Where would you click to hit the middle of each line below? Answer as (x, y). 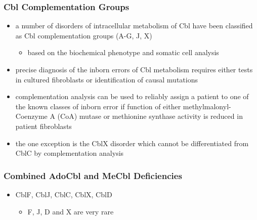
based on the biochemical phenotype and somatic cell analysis (123, 52)
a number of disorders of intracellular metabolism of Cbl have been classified (134, 26)
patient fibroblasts (44, 126)
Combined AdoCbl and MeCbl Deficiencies (93, 175)
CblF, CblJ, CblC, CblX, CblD (64, 194)
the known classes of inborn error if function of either (98, 106)
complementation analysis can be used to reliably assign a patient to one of (132, 96)
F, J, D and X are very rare (71, 211)
